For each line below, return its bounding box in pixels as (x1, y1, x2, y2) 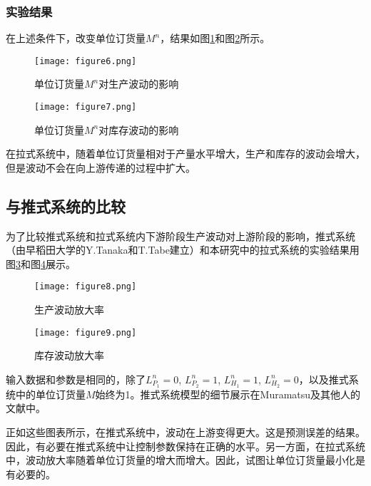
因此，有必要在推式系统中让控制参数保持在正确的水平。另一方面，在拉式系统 (6, 438, 365, 453)
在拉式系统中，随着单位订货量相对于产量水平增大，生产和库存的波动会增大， (6, 146, 365, 161)
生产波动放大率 (34, 302, 104, 317)
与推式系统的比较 (6, 195, 126, 217)
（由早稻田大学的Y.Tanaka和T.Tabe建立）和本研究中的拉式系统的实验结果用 (6, 242, 360, 257)
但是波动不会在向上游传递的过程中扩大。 (6, 160, 195, 175)
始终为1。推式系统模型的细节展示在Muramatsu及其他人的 (95, 386, 361, 401)
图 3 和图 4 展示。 (6, 256, 76, 271)
